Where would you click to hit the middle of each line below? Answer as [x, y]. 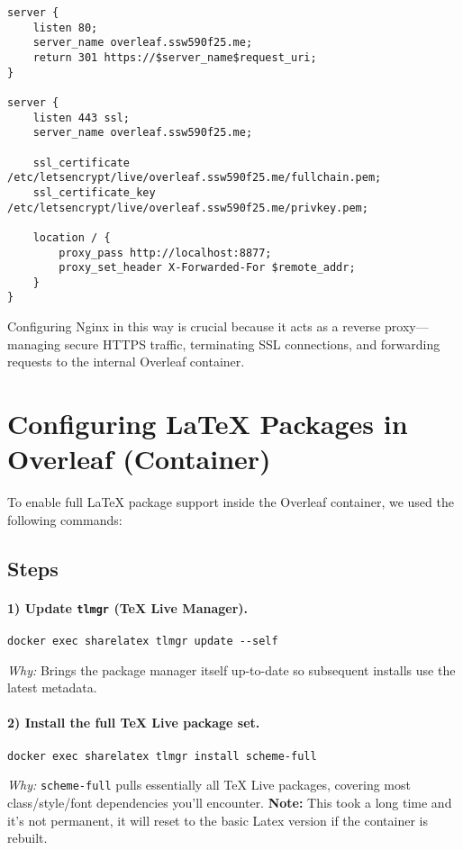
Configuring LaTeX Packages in [208, 424]
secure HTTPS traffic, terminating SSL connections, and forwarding [252, 344]
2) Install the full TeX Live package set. [134, 723]
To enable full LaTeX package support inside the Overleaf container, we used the [231, 502]
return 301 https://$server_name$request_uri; [175, 57]
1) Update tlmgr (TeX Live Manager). [128, 607]
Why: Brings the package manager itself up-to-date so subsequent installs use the [231, 669]
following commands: [65, 519]
